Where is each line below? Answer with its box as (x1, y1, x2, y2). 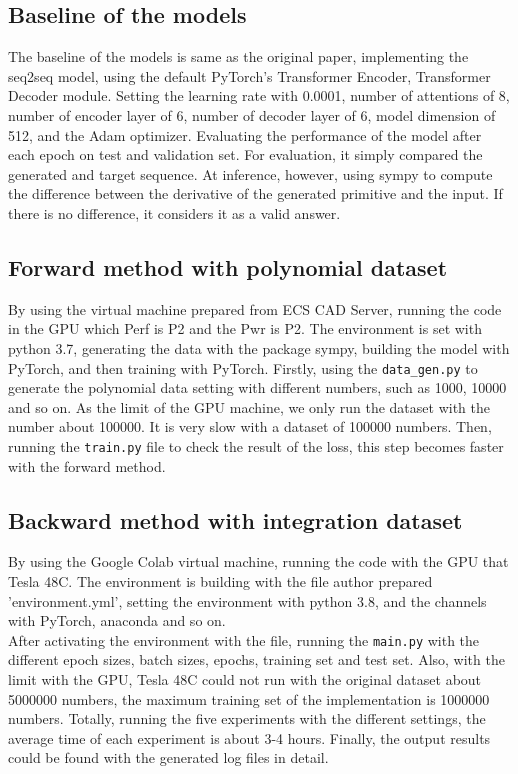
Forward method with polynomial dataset (8, 251, 448, 282)
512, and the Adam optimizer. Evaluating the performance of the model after (8, 124, 482, 145)
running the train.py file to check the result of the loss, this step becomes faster (8, 435, 504, 456)
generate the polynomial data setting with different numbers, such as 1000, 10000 (8, 377, 507, 398)
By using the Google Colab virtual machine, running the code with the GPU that (8, 551, 509, 572)
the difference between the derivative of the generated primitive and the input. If (8, 183, 503, 204)
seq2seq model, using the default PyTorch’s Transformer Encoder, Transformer (8, 65, 491, 86)
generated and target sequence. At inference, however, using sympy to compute (8, 163, 493, 184)
